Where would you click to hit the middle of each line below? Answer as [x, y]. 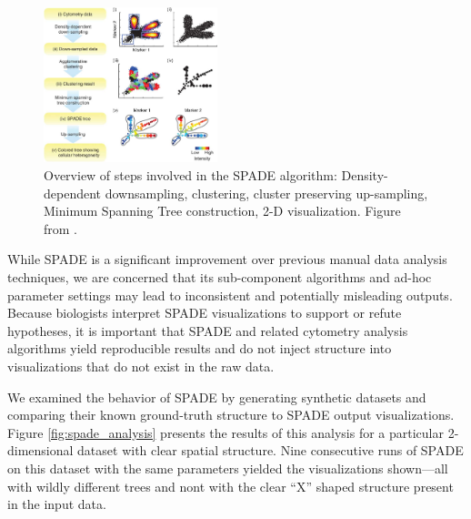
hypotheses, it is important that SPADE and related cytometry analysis [208, 330]
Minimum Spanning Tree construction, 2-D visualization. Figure [222, 211]
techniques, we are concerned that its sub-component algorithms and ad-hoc [220, 276]
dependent [73, 193]
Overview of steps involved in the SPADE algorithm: [190, 175]
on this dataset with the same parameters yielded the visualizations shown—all [228, 468]
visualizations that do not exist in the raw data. [141, 366]
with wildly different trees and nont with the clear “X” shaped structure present [230, 486]
